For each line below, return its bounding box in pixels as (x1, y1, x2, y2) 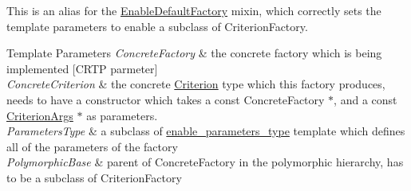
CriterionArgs (6, 107, 73, 123)
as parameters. (86, 107, 158, 123)
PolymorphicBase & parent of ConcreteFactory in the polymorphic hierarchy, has (6, 154, 404, 170)
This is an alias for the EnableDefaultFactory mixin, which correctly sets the (6, 2, 381, 18)
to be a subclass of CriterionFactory (6, 169, 182, 185)
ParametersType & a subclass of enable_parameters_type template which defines (6, 123, 405, 139)
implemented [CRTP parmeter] (6, 60, 158, 76)
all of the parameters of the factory (6, 138, 178, 154)
